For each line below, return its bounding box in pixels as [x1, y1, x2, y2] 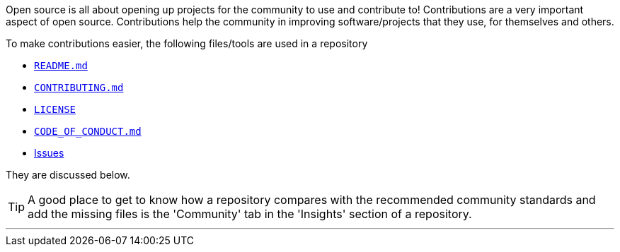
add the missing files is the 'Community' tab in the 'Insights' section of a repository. [28, 207, 472, 221]
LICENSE [34, 104, 76, 115]
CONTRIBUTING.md [34, 82, 124, 93]
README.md [34, 60, 88, 71]
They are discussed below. [6, 169, 130, 181]
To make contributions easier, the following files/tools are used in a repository [6, 37, 368, 49]
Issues [34, 147, 64, 159]
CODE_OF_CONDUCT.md [34, 126, 142, 137]
